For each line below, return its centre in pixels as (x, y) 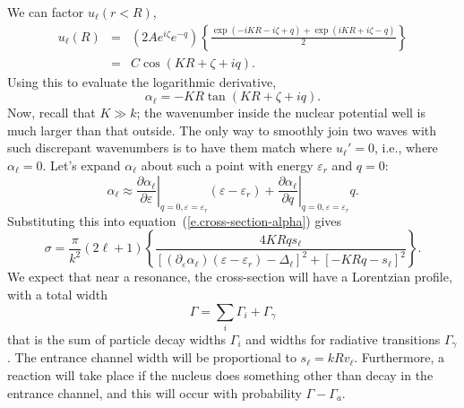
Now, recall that (52, 113)
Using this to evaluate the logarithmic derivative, (142, 81)
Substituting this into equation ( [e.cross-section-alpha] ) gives (175, 220)
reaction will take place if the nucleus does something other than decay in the (220, 374)
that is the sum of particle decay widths (117, 339)
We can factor (46, 12)
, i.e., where (406, 148)
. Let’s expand (82, 165)
